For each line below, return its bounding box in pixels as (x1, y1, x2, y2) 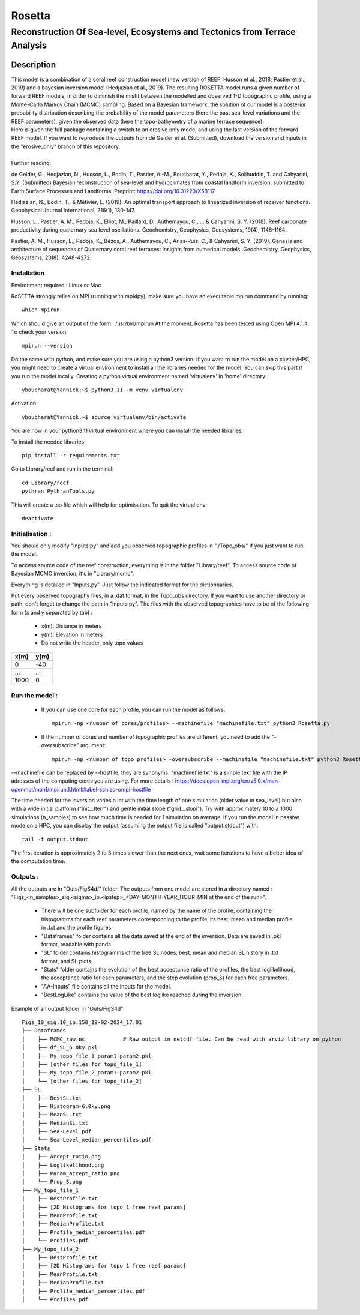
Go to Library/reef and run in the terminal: (11, 465, 114, 472)
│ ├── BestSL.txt (22, 1094, 82, 1101)
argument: (80, 742, 106, 749)
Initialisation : (11, 529, 52, 538)
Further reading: (11, 160, 51, 167)
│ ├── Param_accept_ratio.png (22, 1170, 120, 1177)
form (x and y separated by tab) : (11, 609, 93, 616)
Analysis (11, 40, 47, 51)
